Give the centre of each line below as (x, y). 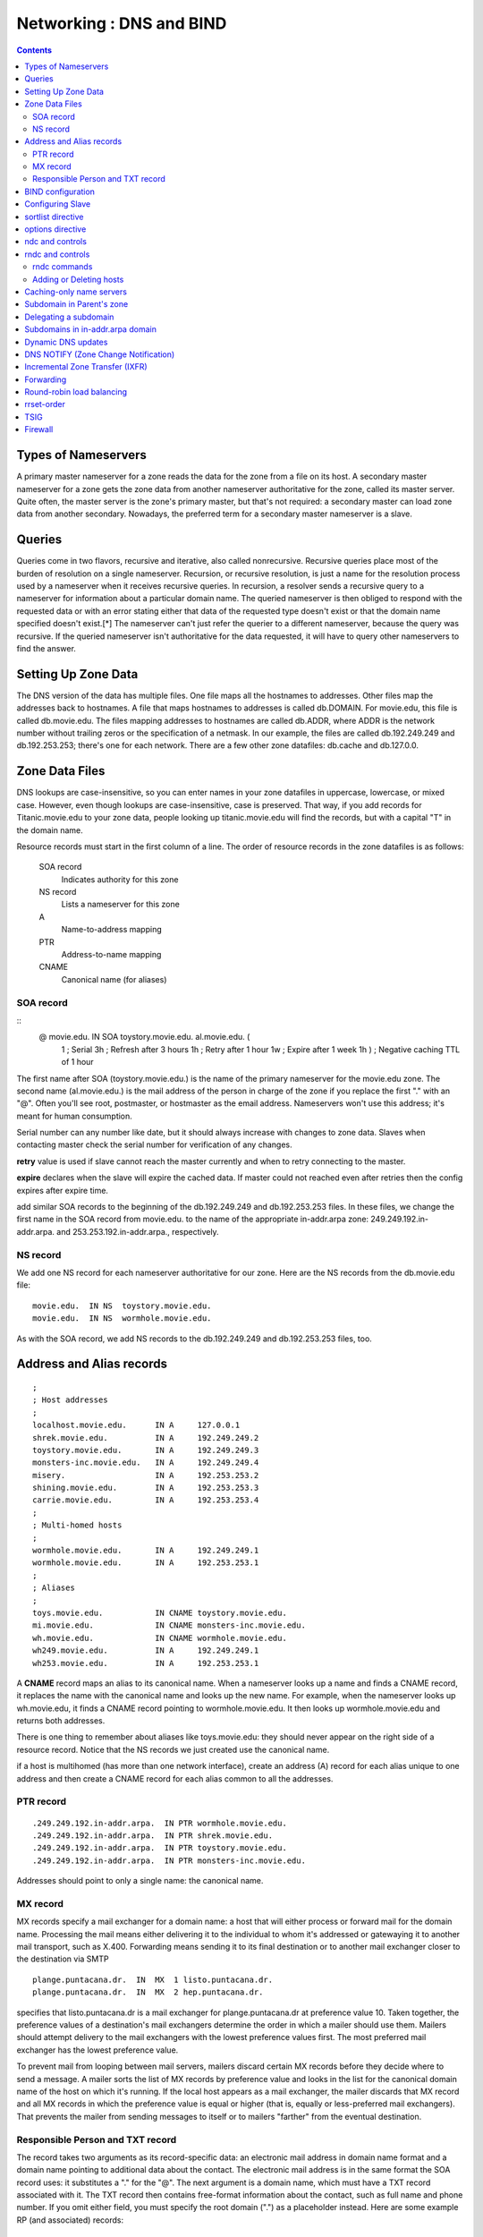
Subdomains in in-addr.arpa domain (90, 329)
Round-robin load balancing (76, 392)
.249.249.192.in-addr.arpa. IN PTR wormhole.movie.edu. (160, 1823)
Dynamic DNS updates (66, 342)
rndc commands (63, 267)
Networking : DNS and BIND (122, 23)
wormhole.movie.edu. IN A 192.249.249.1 (146, 1551)
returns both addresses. (61, 1721)
